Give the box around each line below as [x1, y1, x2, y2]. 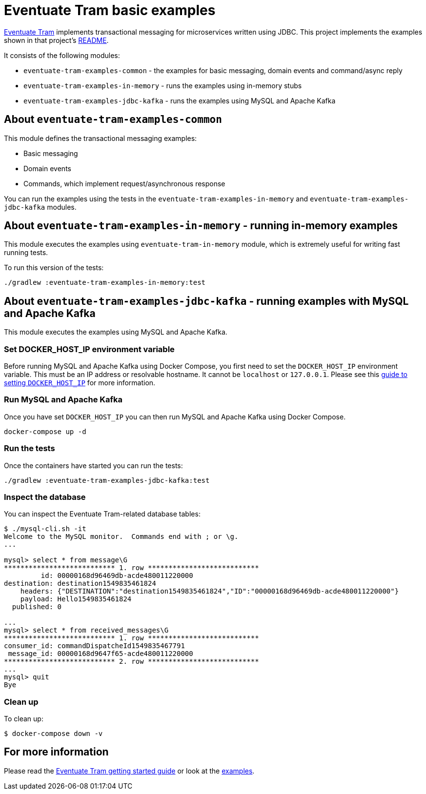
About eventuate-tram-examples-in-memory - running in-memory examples [4, 219, 398, 232]
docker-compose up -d [4, 427, 86, 436]
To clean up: [4, 715, 43, 723]
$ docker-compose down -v [4, 730, 103, 738]
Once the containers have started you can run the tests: [4, 461, 183, 470]
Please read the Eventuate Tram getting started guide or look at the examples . [4, 766, 255, 775]
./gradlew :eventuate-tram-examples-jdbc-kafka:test [4, 476, 210, 484]
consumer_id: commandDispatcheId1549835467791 [4, 642, 185, 650]
